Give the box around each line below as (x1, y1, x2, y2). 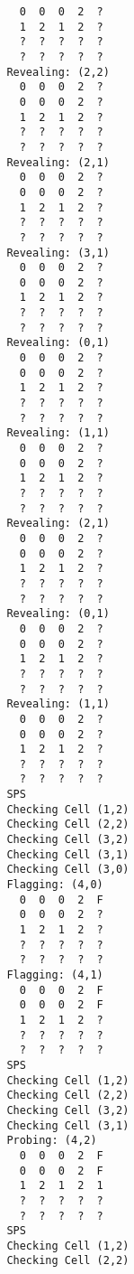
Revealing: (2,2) (6, 65, 110, 79)
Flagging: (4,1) (6, 969, 103, 981)
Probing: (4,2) (6, 1134, 97, 1148)
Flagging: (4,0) (6, 878, 103, 892)
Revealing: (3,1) (6, 246, 110, 259)
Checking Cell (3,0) (6, 863, 130, 876)
